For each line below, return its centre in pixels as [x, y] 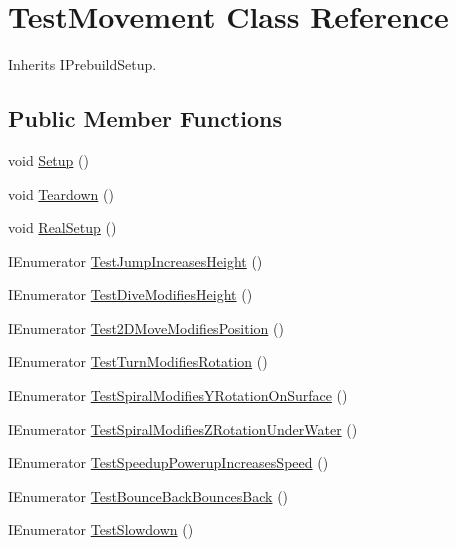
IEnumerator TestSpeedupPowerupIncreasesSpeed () [168, 462]
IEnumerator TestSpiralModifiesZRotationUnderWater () [183, 428]
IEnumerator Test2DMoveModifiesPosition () [146, 327]
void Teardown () [61, 193]
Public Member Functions [145, 118]
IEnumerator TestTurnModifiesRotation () [138, 361]
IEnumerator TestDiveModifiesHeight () [130, 294]
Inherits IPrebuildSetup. [82, 64]
